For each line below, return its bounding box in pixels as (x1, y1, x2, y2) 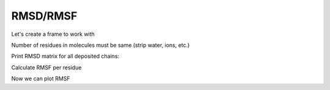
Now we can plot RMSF (11, 75, 70, 82)
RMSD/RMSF (11, 9, 78, 22)
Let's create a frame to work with (11, 30, 95, 38)
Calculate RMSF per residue (11, 64, 82, 71)
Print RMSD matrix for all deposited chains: (11, 52, 120, 60)
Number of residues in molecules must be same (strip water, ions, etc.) (11, 41, 190, 49)
